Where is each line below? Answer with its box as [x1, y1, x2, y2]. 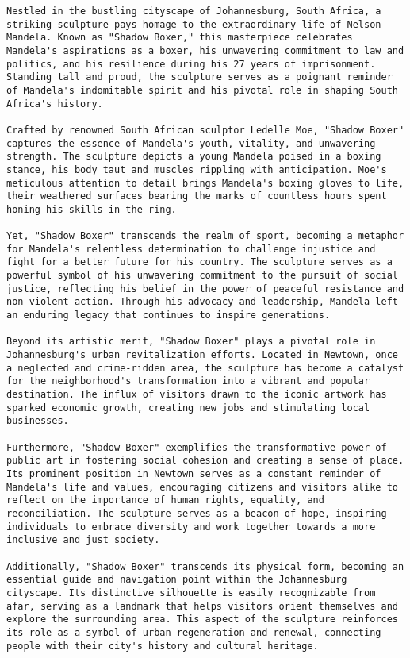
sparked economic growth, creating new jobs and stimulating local [6, 402, 370, 414]
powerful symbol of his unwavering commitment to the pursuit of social [6, 270, 398, 282]
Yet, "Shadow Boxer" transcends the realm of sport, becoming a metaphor [6, 230, 404, 242]
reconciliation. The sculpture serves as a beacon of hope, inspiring [6, 507, 387, 519]
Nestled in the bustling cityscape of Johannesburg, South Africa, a [6, 6, 381, 17]
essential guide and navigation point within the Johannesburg [6, 574, 347, 586]
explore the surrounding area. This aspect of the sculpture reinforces [6, 614, 398, 625]
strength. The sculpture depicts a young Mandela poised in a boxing [6, 151, 381, 163]
